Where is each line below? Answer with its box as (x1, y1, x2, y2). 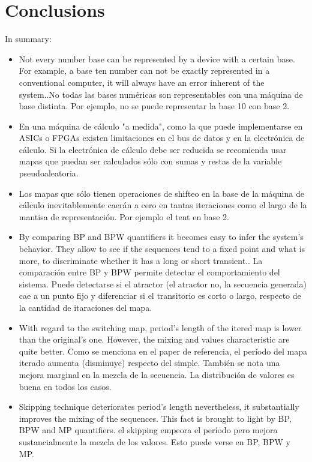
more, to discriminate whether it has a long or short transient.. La (19, 254, 263, 266)
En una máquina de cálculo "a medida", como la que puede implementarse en (19, 119, 303, 132)
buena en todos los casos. (19, 380, 112, 392)
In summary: (5, 32, 52, 45)
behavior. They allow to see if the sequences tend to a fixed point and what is (19, 242, 305, 255)
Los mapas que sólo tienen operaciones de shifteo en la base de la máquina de (19, 187, 304, 199)
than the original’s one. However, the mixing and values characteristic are (19, 333, 290, 346)
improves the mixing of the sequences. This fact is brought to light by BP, (19, 412, 292, 424)
